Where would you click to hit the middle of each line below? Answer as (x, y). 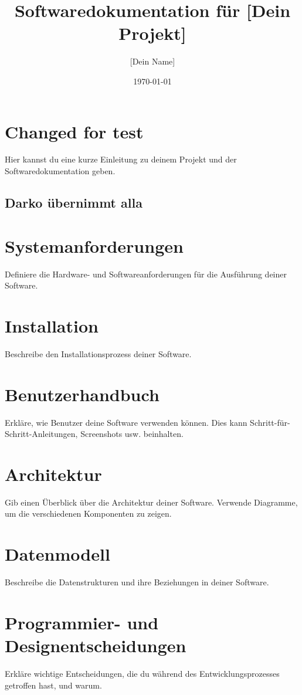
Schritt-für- (270, 422)
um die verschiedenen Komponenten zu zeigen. (88, 513)
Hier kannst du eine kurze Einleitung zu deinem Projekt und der (121, 159)
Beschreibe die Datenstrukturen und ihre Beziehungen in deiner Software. (137, 582)
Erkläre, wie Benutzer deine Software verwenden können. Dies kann (126, 422)
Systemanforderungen (94, 245)
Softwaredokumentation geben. (60, 171)
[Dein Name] (152, 61)
